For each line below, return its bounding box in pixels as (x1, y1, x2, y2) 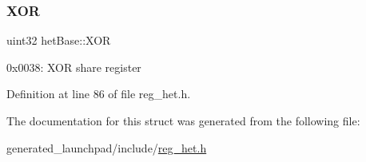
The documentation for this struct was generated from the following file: (6, 113, 360, 128)
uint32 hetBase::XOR (6, 32, 111, 49)
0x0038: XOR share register (6, 58, 141, 75)
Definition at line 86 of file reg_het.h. (6, 85, 191, 102)
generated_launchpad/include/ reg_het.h (6, 139, 207, 156)
